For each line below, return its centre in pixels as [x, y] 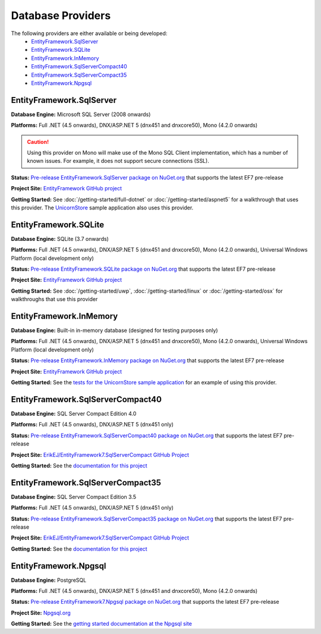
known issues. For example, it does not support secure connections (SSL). [118, 161]
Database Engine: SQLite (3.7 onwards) [60, 238]
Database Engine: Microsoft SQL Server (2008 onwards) [81, 114]
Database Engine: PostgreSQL [49, 580]
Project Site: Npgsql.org [41, 613]
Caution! [38, 142]
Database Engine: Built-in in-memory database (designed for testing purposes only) [114, 331]
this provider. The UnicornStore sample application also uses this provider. [102, 208]
